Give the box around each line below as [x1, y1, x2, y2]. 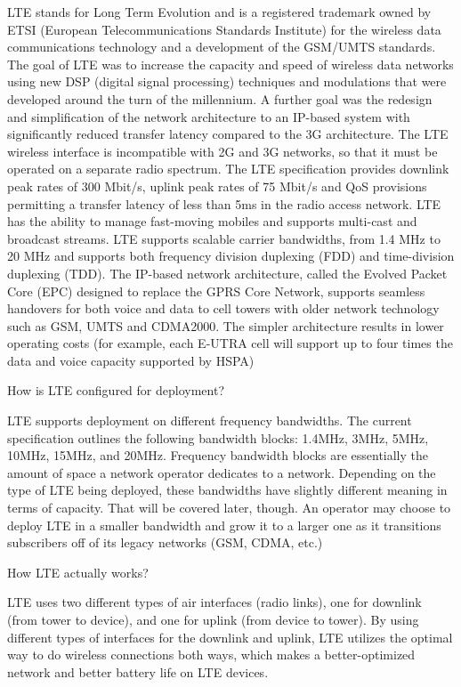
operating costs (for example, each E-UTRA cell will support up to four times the [7, 334, 453, 352]
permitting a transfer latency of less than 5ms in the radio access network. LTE [7, 194, 441, 213]
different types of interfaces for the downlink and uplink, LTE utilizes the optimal [7, 627, 453, 646]
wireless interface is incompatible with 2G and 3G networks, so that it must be [7, 141, 438, 160]
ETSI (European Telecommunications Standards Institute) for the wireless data [7, 20, 441, 38]
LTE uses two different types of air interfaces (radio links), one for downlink [7, 593, 422, 611]
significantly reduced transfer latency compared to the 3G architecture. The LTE [7, 125, 449, 143]
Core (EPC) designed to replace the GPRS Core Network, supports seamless [7, 281, 425, 300]
